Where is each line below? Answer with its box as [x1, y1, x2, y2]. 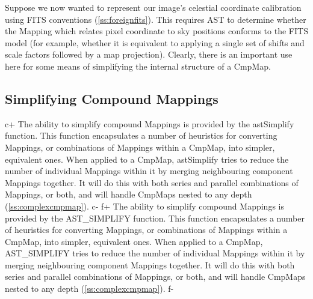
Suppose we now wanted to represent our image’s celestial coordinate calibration [5, 1, 302, 13]
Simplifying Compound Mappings [5, 89, 218, 107]
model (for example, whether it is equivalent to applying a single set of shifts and [5, 36, 305, 49]
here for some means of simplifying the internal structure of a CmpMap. [5, 59, 271, 72]
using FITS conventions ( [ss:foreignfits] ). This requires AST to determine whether [5, 13, 306, 25]
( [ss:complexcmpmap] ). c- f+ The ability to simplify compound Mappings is [5, 199, 284, 212]
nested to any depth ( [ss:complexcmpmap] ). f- [5, 282, 174, 295]
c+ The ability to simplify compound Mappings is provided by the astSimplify [5, 117, 294, 130]
